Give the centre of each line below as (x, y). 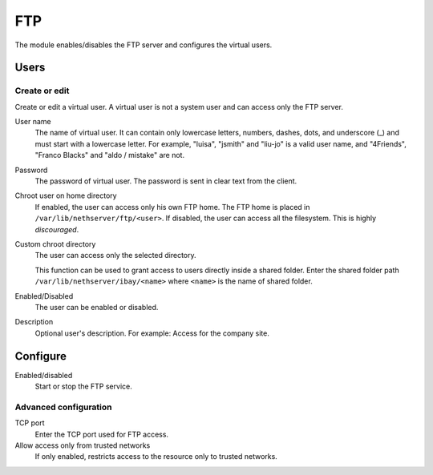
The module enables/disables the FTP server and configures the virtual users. (144, 45)
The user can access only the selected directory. (115, 256)
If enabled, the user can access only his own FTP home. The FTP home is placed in (172, 207)
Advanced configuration (63, 407)
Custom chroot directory (55, 244)
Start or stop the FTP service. (83, 386)
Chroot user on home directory (66, 195)
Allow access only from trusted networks (83, 445)
